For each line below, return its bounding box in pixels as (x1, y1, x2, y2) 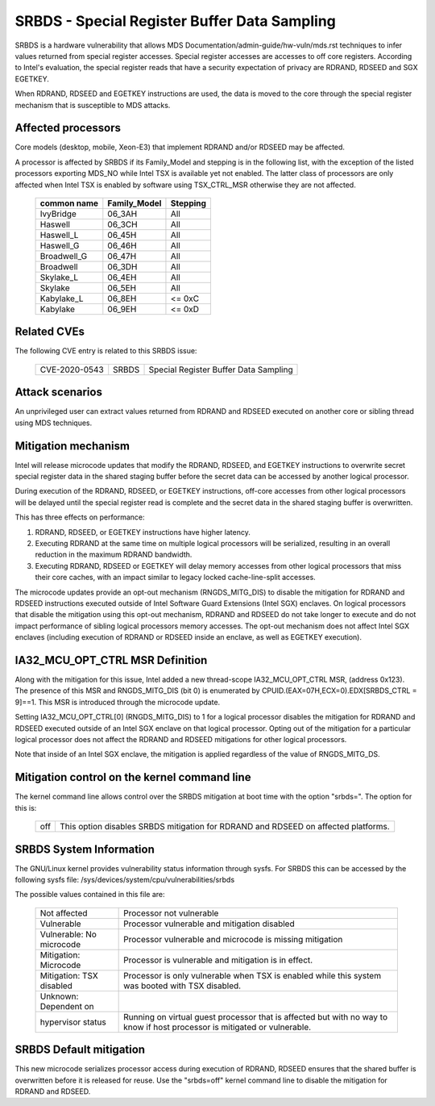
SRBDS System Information (14, 842, 155, 856)
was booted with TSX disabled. (123, 980, 242, 991)
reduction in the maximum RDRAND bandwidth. (35, 549, 193, 560)
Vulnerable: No (39, 929, 97, 940)
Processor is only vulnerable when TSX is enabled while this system (123, 970, 382, 981)
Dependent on (39, 1000, 94, 1012)
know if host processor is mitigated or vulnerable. (123, 1021, 312, 1033)
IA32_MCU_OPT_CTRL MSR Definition (14, 653, 208, 667)
